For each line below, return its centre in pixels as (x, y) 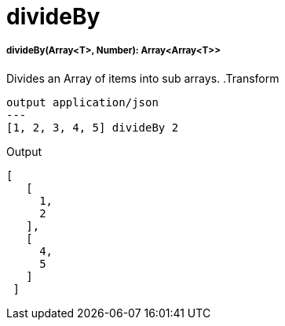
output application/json (82, 102)
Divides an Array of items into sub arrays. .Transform (143, 78)
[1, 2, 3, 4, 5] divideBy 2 (93, 127)
